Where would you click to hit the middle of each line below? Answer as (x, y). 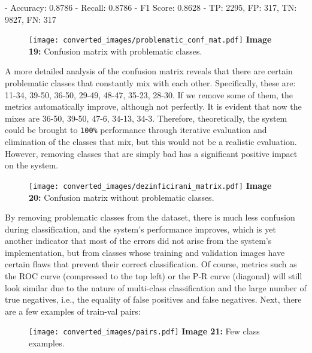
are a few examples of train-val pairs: (73, 311)
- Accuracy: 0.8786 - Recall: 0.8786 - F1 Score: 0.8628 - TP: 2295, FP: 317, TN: (151, 7)
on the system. (32, 165)
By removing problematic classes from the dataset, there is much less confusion (150, 217)
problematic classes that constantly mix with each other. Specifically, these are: (150, 83)
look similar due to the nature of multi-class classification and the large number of (156, 287)
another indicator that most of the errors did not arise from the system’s (138, 241)
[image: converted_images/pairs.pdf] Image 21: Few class (144, 331)
